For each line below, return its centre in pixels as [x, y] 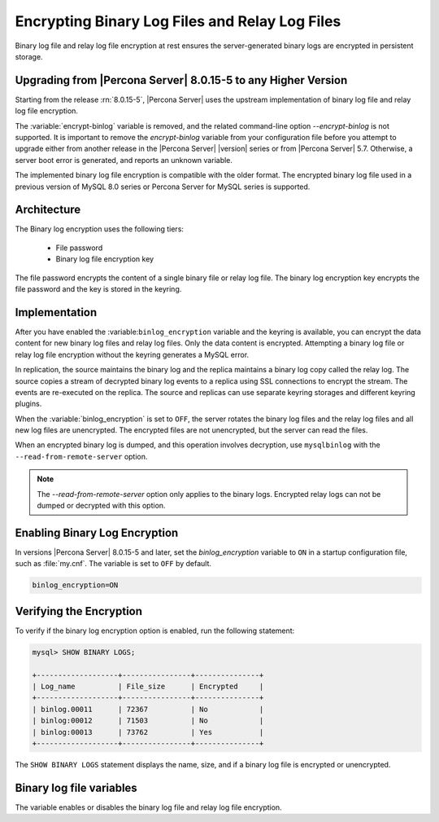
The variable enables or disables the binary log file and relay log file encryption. [148, 807]
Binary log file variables [76, 787]
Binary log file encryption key [105, 259]
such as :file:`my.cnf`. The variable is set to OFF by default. [113, 564]
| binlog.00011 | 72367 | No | [148, 709]
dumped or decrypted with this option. [101, 506]
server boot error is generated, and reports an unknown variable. [124, 160]
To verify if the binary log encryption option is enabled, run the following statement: [155, 631]
